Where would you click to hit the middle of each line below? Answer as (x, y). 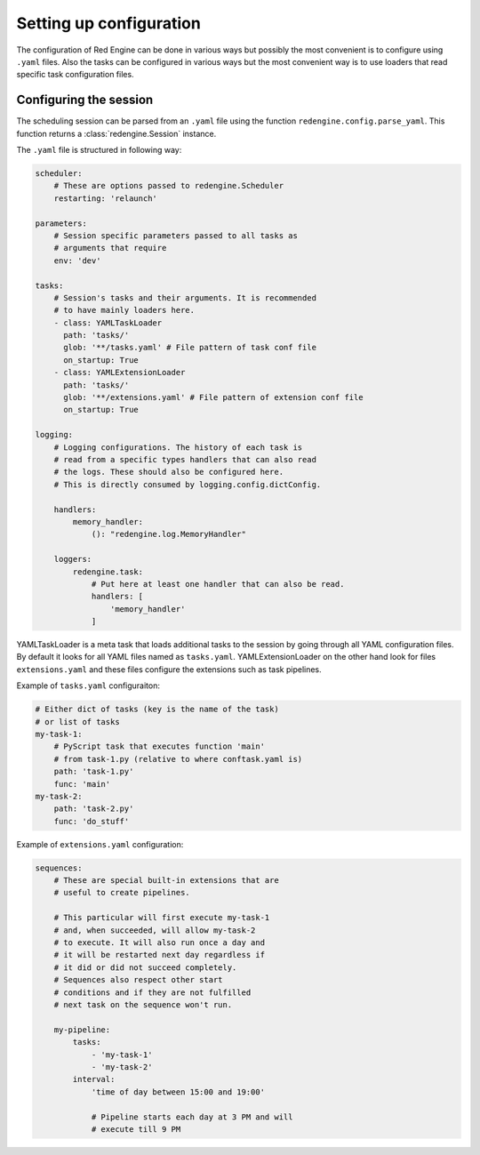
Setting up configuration (109, 23)
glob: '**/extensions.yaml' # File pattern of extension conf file (213, 397)
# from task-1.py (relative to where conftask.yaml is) (178, 759)
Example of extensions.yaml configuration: (100, 844)
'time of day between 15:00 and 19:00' (178, 1092)
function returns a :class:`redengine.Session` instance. (116, 133)
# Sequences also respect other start (138, 980)
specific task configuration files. (75, 75)
